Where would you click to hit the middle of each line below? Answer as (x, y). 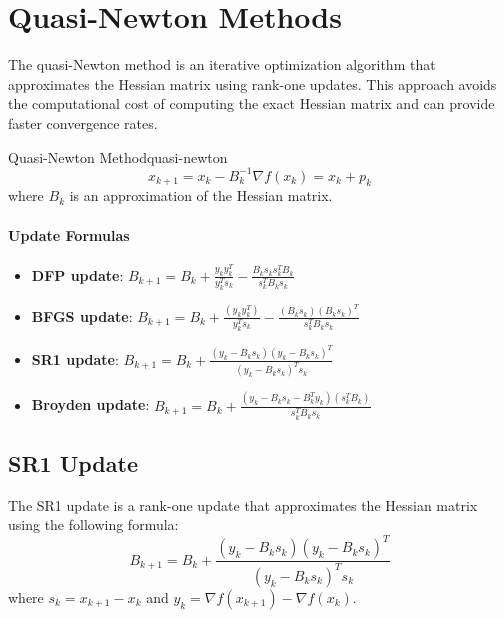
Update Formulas (69, 234)
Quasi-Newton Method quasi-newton (118, 156)
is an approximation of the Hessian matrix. (201, 195)
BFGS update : (82, 315)
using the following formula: (93, 524)
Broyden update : (90, 404)
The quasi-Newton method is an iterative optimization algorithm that (222, 64)
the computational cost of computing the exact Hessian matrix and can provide (251, 103)
